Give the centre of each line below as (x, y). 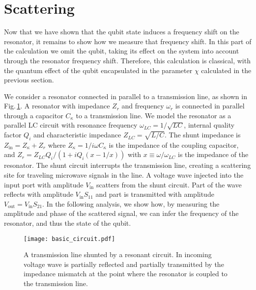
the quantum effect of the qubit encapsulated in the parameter (98, 70)
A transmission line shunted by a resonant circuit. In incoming (118, 254)
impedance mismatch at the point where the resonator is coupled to (126, 274)
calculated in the (226, 70)
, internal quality (209, 125)
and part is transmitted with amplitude (155, 194)
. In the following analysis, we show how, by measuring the (131, 203)
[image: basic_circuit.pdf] (70, 239)
